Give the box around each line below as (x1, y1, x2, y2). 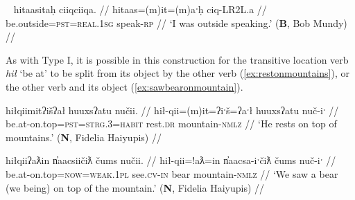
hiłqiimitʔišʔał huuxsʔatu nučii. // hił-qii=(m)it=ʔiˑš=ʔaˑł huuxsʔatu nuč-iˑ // (6, 102, 339, 117)
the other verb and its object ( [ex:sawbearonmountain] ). (6, 79, 243, 93)
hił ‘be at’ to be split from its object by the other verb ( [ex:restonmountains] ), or (6, 66, 349, 80)
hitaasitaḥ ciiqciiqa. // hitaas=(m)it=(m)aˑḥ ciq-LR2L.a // (13, 2, 267, 16)
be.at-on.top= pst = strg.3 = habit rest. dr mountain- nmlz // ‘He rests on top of (6, 116, 337, 131)
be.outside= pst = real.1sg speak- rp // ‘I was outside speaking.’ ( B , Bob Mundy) (6, 15, 347, 30)
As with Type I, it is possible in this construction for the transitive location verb (6, 52, 349, 66)
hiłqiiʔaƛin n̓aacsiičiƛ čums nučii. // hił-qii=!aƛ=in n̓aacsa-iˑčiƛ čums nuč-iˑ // (6, 153, 336, 167)
